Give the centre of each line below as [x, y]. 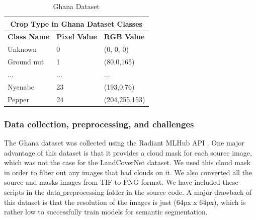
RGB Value [124, 36]
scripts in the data [32, 192]
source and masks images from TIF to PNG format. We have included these [121, 182]
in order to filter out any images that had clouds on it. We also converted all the [128, 172]
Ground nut [26, 62]
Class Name [29, 36]
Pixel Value [77, 36]
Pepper [19, 99]
